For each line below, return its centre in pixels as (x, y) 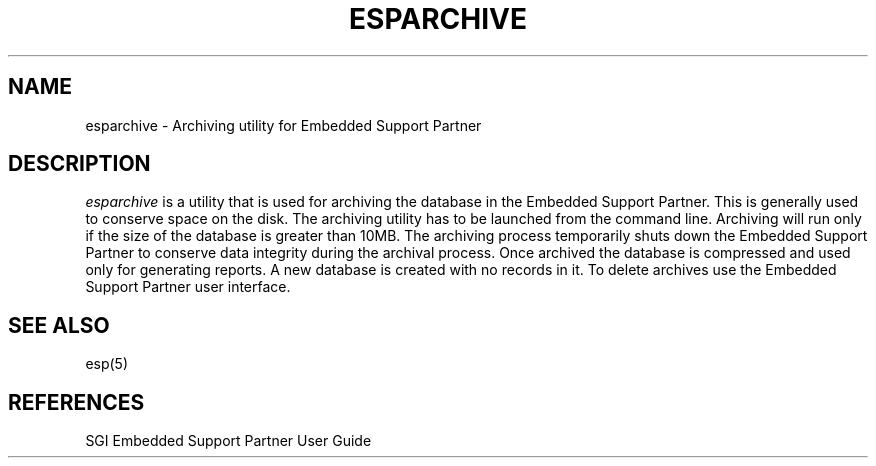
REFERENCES (76, 402)
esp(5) (107, 364)
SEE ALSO (59, 325)
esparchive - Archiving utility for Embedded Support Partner (283, 125)
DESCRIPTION (79, 164)
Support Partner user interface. (188, 287)
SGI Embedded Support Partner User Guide (228, 441)
